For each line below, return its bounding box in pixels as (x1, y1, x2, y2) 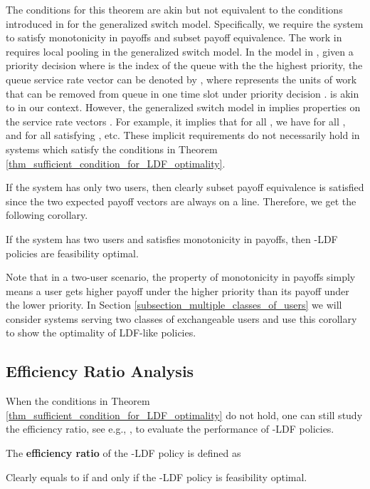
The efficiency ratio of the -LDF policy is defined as (6, 446, 241, 460)
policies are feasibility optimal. (6, 245, 139, 260)
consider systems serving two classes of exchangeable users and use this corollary (6, 311, 357, 326)
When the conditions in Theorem (6, 393, 150, 408)
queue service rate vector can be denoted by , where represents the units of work (6, 71, 357, 86)
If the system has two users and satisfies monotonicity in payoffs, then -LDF (6, 231, 338, 246)
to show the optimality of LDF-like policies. (6, 325, 196, 340)
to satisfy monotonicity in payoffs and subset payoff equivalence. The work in (6, 30, 342, 45)
